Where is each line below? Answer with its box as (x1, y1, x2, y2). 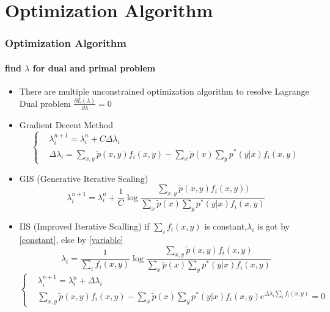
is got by (257, 219, 290, 232)
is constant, (204, 219, 247, 232)
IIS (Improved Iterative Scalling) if (19, 219, 150, 232)
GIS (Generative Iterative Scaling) (19, 172, 148, 184)
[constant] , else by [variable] (19, 233, 123, 245)
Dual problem (19, 96, 71, 109)
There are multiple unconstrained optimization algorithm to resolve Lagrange (19, 85, 309, 98)
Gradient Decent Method (19, 118, 113, 131)
